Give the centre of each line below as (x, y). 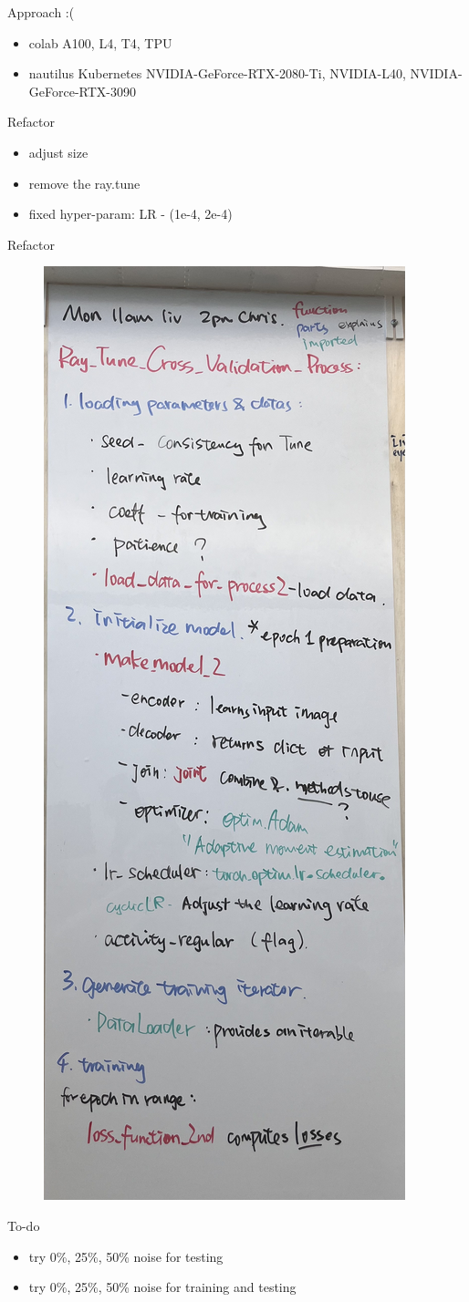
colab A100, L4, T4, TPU (100, 42)
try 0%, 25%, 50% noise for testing (126, 1256)
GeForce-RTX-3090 (82, 91)
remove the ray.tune (84, 183)
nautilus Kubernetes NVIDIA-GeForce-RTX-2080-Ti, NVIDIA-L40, (217, 73)
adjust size (58, 152)
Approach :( (41, 12)
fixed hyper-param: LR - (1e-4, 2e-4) (130, 214)
